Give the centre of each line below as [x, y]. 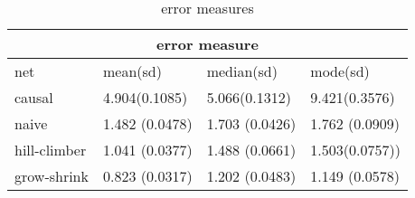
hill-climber [51, 150]
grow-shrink [52, 176]
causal [34, 97]
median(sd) [242, 71]
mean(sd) [132, 71]
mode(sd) [340, 71]
